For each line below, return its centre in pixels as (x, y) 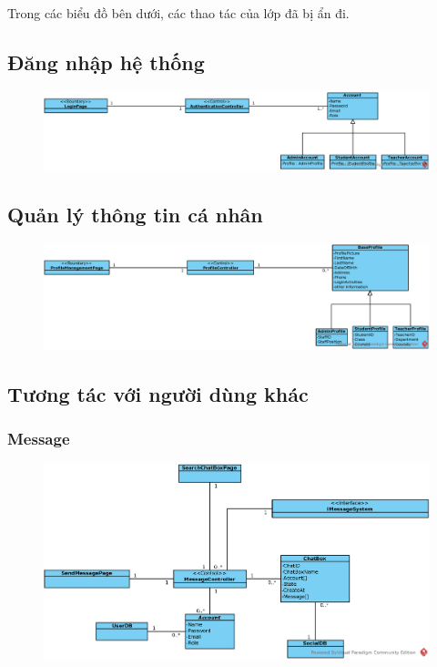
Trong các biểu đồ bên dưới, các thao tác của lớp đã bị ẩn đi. (178, 13)
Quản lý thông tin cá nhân (135, 214)
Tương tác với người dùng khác (158, 393)
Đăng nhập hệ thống (106, 62)
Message (39, 438)
